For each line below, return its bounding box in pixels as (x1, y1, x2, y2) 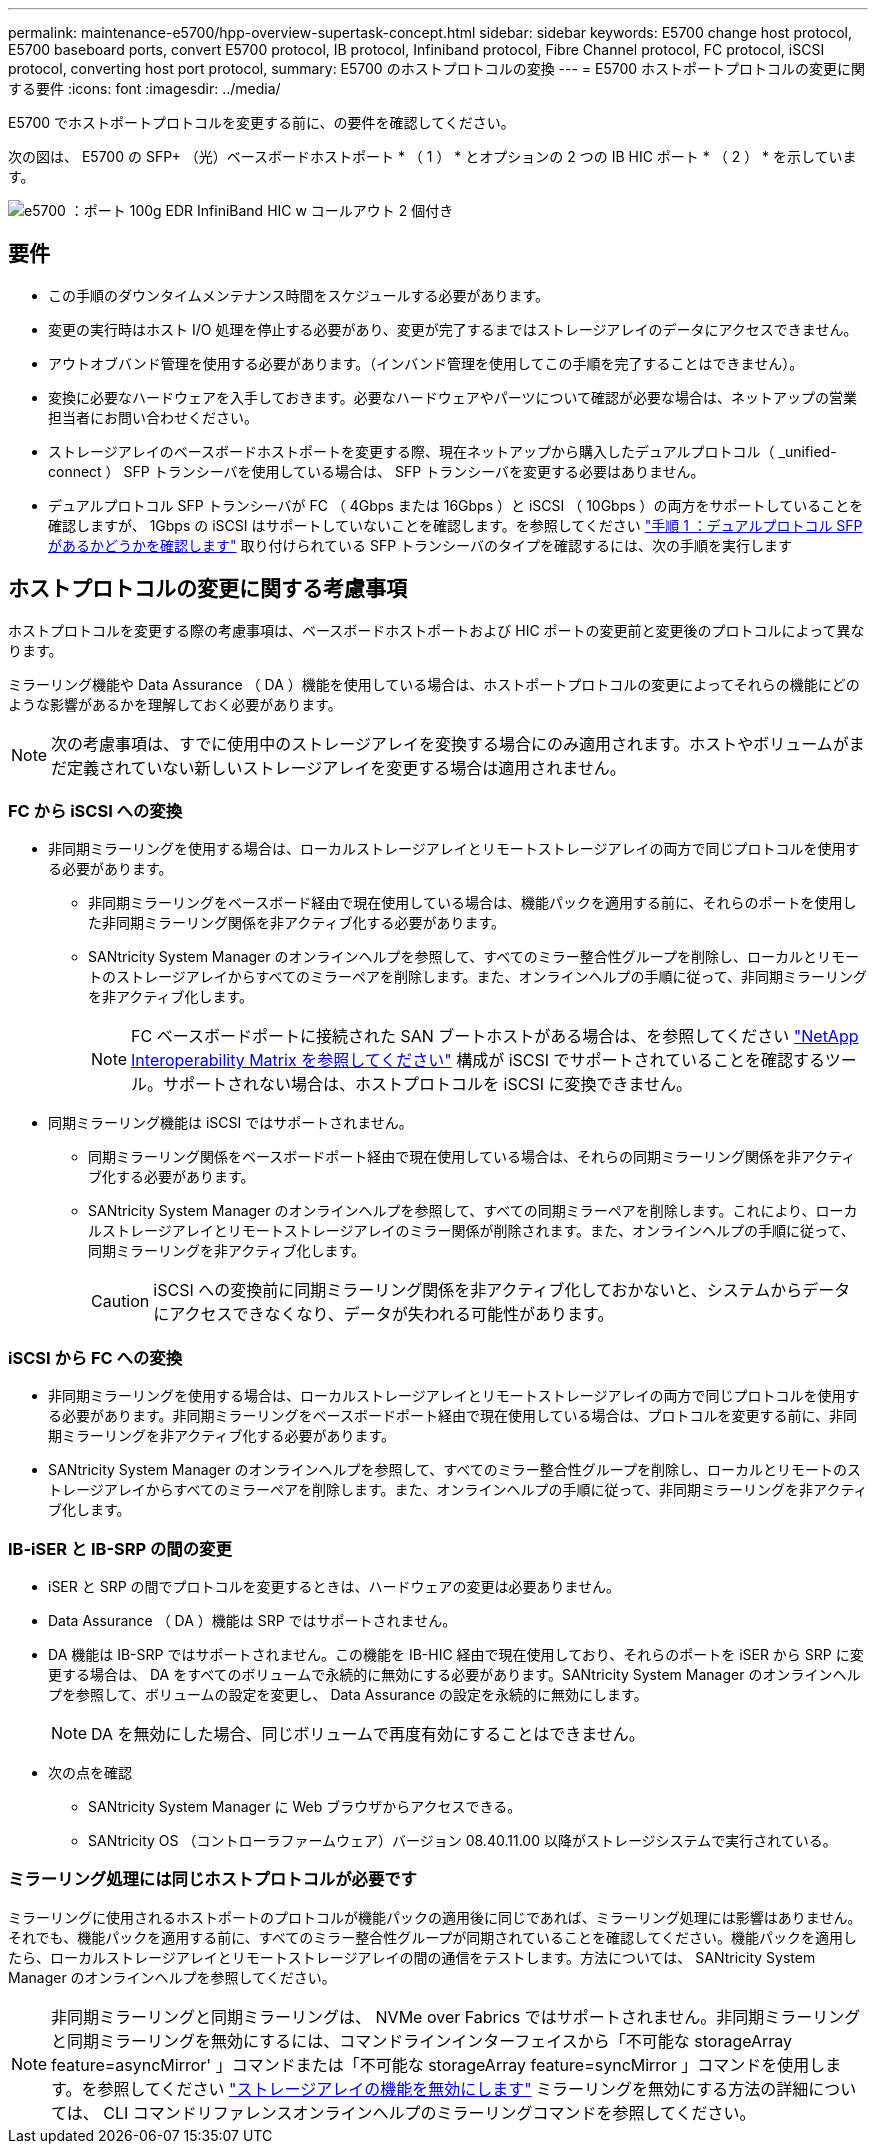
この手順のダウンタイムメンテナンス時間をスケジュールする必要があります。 (48, 286, 550, 304)
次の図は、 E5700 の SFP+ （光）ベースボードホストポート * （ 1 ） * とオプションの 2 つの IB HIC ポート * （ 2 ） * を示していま (8, 148, 857, 165)
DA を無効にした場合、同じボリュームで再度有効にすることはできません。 (91, 1723, 645, 1744)
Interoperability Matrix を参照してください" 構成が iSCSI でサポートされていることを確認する (131, 1050, 825, 1071)
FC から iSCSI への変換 (8, 801, 183, 822)
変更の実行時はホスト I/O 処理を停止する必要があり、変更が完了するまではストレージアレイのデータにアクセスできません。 (48, 320, 858, 338)
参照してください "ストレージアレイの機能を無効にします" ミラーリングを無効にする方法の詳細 (97, 2078, 809, 2099)
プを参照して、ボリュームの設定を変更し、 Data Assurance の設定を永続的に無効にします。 (48, 1685, 648, 1703)
